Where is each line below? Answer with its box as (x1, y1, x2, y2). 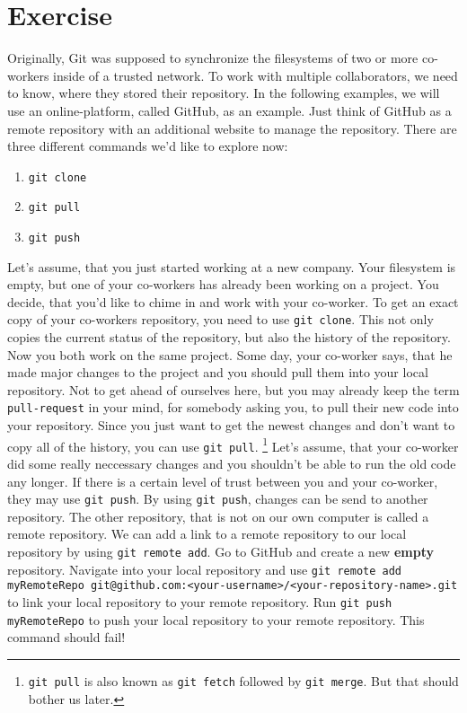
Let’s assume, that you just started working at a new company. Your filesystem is (7, 257, 456, 276)
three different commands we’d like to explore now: (7, 136, 288, 155)
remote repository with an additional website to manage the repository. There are (7, 119, 457, 137)
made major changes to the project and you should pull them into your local (7, 363, 428, 382)
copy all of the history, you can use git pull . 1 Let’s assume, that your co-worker (7, 434, 459, 455)
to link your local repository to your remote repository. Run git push (7, 593, 392, 612)
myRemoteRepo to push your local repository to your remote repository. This (7, 610, 425, 629)
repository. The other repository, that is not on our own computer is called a (7, 506, 429, 525)
